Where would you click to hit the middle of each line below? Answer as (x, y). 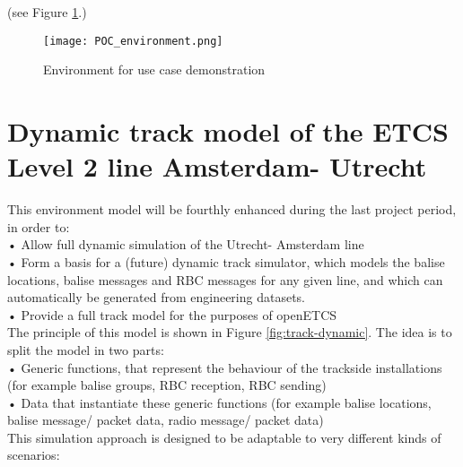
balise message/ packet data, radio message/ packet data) (166, 420)
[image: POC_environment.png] (133, 41)
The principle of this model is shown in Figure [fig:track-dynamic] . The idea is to (230, 332)
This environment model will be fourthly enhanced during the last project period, (232, 209)
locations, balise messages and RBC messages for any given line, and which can (225, 279)
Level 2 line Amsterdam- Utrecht (217, 166)
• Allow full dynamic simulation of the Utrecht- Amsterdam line (186, 244)
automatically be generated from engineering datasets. (156, 297)
